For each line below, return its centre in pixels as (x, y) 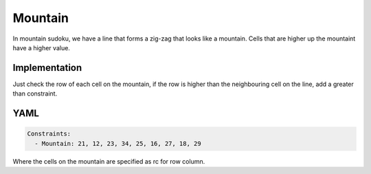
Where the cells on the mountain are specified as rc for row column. (109, 161)
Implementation (47, 68)
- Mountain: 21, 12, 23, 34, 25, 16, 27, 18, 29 (118, 143)
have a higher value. (41, 47)
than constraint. (35, 94)
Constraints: (49, 134)
